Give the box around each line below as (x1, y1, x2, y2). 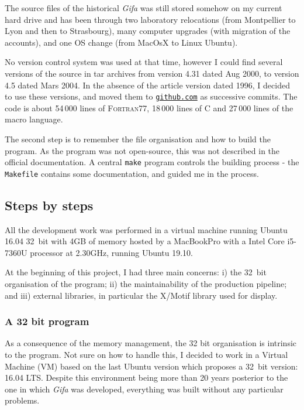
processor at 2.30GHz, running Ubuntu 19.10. (30, 246, 194, 258)
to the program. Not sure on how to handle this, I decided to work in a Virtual (5, 348, 288, 361)
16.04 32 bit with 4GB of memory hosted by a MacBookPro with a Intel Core (5, 235, 285, 247)
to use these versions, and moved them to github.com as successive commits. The (5, 90, 298, 102)
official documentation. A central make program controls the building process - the (5, 156, 299, 168)
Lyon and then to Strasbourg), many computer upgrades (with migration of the (5, 25, 291, 37)
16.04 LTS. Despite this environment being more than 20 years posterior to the (5, 371, 288, 384)
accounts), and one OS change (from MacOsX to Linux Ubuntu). (5, 36, 238, 48)
